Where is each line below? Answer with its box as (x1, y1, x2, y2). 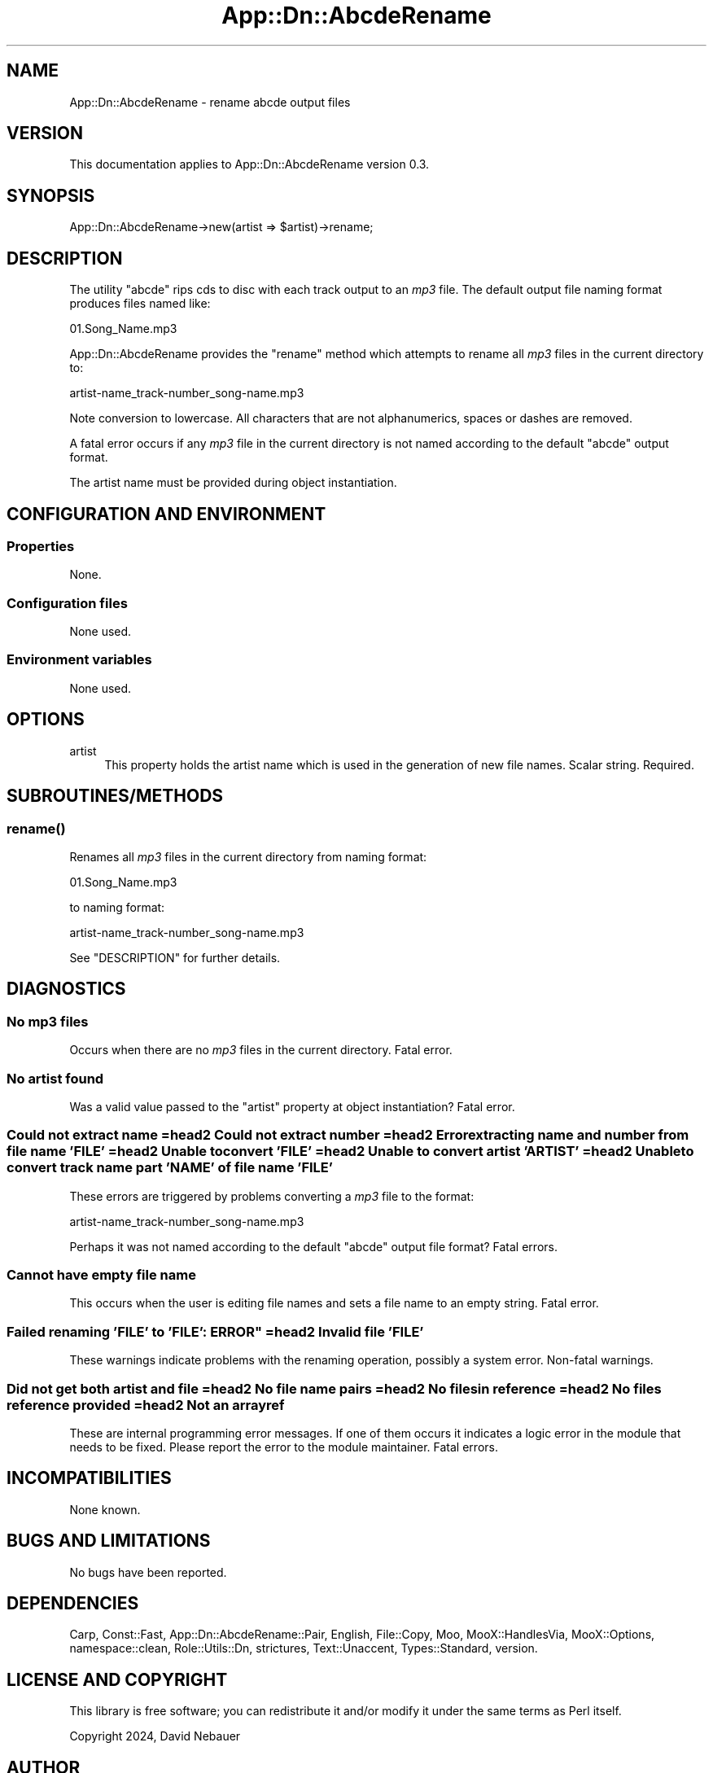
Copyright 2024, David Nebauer (69, 1729, 241, 1744)
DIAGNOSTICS (7, 978, 126, 1000)
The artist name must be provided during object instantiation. (69, 475, 397, 490)
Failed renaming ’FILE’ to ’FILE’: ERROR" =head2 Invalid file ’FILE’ (7, 1323, 424, 1340)
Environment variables (7, 651, 152, 668)
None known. (69, 1502, 141, 1517)
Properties (7, 537, 75, 554)
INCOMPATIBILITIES (7, 1468, 172, 1489)
